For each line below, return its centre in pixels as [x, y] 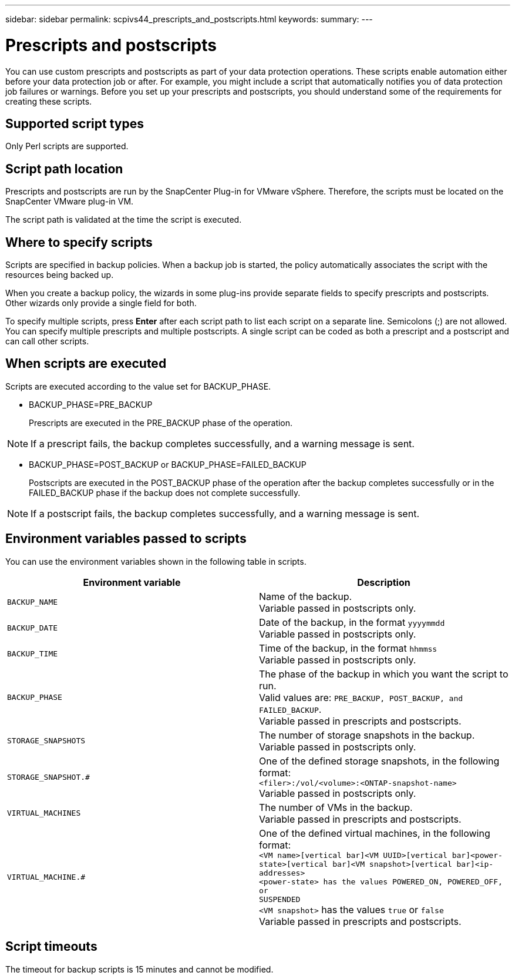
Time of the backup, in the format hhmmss [348, 648]
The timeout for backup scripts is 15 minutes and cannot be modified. [139, 969]
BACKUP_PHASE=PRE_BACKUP [91, 404]
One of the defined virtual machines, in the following [375, 833]
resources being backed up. [60, 275]
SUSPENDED [280, 899]
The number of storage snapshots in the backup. [367, 735]
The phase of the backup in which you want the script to [384, 674]
